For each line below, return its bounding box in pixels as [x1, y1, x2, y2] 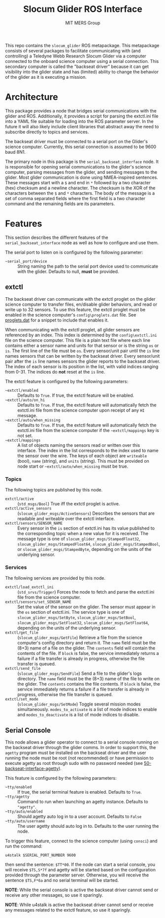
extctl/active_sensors [5, 506, 52, 511]
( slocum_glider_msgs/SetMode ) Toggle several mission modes [17, 701, 141, 707]
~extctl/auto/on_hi [5, 397, 45, 402]
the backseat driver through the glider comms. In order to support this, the [5, 745, 156, 751]
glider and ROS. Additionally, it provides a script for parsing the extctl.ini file [5, 113, 159, 119]
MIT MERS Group [65, 20, 100, 26]
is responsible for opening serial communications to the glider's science [5, 163, 151, 169]
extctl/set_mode [5, 697, 38, 702]
